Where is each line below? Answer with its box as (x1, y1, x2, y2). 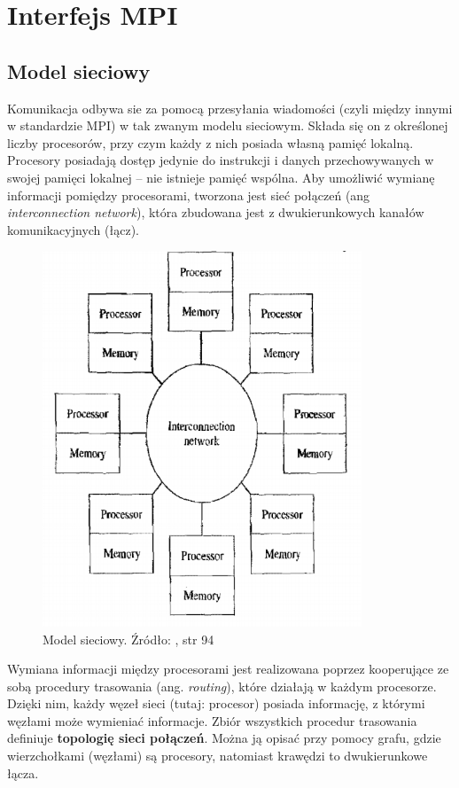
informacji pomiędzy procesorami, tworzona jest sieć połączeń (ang (7, 185, 370, 204)
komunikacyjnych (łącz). (7, 220, 139, 238)
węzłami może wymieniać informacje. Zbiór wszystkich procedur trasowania (7, 711, 417, 729)
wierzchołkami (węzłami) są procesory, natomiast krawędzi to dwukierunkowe (7, 746, 428, 765)
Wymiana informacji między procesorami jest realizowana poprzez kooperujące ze (7, 659, 449, 678)
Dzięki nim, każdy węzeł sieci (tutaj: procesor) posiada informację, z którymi (7, 694, 425, 713)
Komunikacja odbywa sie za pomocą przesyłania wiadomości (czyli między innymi (7, 98, 453, 117)
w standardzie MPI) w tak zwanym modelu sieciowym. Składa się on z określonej (7, 116, 448, 135)
